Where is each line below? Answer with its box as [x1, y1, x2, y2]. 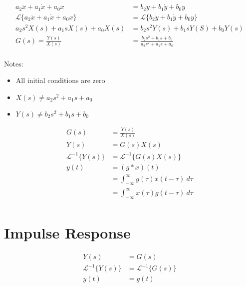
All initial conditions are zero [15, 75, 105, 85]
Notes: [4, 58, 23, 68]
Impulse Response [4, 222, 131, 242]
